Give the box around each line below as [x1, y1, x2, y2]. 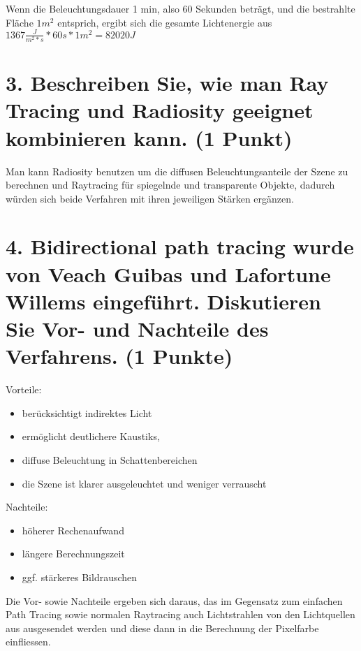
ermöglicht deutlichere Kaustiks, [22, 429, 160, 444]
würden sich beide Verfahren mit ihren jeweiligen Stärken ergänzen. [6, 191, 294, 205]
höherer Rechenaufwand [22, 522, 124, 537]
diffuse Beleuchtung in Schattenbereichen [22, 452, 198, 467]
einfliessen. [6, 634, 51, 649]
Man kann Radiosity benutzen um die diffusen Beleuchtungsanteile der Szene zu [6, 163, 348, 178]
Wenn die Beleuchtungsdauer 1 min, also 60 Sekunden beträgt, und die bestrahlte [6, 1, 355, 15]
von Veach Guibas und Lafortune [6, 259, 331, 288]
